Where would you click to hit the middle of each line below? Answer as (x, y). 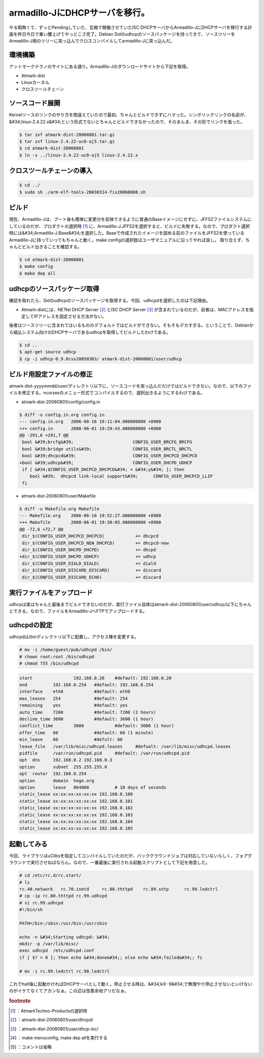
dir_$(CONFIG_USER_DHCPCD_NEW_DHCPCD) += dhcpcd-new (96, 543)
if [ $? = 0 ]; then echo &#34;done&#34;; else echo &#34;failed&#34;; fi (111, 957)
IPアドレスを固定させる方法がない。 (70, 316)
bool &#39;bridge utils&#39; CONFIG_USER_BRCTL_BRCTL (107, 449)
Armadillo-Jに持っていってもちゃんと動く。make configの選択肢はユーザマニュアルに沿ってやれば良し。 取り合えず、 (127, 240)
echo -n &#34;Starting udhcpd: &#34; (65, 937)
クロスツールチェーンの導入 (51, 171)
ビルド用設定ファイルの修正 (51, 374)
